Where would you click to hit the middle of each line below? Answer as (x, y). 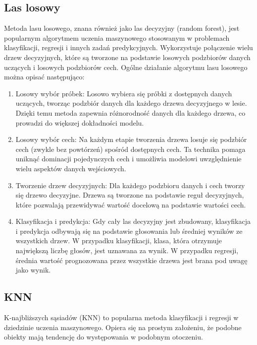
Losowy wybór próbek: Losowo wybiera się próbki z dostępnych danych (124, 93)
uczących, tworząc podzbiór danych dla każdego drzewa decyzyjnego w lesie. (131, 103)
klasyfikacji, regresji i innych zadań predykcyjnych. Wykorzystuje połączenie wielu (128, 47)
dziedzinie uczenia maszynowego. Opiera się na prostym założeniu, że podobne (123, 327)
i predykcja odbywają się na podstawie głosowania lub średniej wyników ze (129, 231)
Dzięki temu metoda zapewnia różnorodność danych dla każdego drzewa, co (130, 112)
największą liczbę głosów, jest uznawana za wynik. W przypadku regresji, (127, 250)
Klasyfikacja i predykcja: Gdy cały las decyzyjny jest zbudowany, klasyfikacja (133, 221)
